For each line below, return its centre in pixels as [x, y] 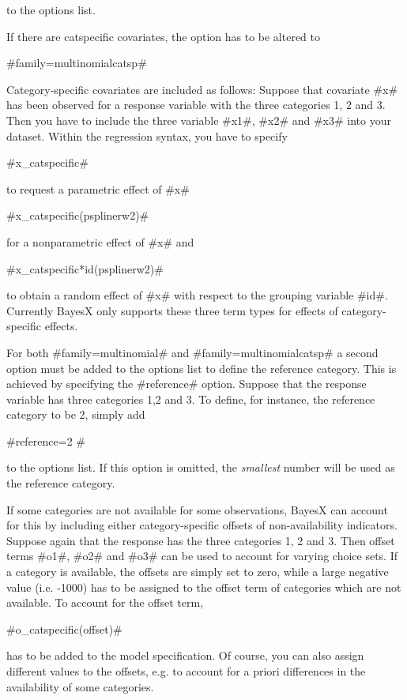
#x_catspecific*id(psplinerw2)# [85, 268]
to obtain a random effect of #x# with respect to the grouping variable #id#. [197, 295]
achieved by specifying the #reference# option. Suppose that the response [187, 384]
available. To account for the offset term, [105, 602]
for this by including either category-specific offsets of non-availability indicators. [202, 525]
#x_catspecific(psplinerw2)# [78, 215]
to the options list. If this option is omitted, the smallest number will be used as [201, 467]
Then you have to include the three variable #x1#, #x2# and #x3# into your [199, 120]
